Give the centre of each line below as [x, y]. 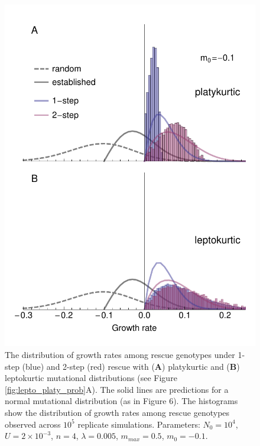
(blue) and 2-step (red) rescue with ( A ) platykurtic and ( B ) [131, 366]
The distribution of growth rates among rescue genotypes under [120, 355]
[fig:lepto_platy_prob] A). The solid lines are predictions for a [117, 389]
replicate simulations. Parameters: [139, 424]
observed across [33, 424]
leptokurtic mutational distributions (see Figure [91, 378]
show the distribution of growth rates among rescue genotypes [117, 413]
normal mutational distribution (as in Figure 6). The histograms [121, 401]
